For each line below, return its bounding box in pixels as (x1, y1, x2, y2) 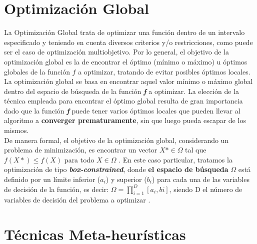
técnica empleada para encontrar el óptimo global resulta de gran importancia (4, 95, 243, 106)
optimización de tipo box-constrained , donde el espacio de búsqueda (4, 164, 228, 174)
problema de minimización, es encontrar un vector (4, 144, 157, 155)
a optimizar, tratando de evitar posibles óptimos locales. (78, 66, 250, 76)
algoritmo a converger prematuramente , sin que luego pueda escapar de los (4, 115, 246, 125)
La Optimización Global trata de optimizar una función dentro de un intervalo (4, 27, 245, 37)
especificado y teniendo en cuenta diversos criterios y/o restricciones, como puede (4, 36, 253, 47)
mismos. (4, 125, 29, 135)
